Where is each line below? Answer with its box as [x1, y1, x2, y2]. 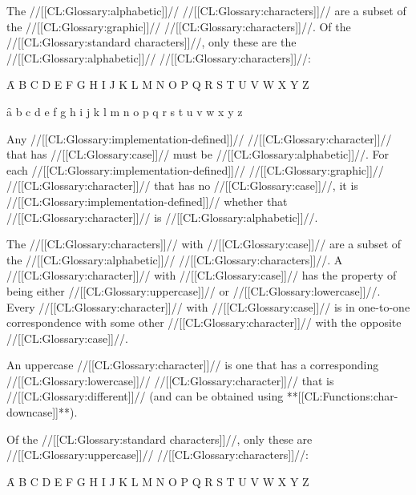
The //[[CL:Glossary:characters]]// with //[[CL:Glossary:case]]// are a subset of [6, 235, 402, 252]
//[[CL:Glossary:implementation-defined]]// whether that [6, 192, 288, 209]
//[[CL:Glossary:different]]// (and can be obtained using [6, 388, 284, 404]
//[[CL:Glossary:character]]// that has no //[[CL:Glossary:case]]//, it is [6, 177, 358, 194]
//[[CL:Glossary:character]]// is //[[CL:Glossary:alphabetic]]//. [6, 208, 318, 225]
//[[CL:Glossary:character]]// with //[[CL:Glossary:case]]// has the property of [6, 267, 397, 284]
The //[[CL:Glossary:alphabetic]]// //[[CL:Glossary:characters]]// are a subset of [6, 2, 406, 18]
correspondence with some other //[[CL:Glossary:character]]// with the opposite [6, 314, 402, 331]
